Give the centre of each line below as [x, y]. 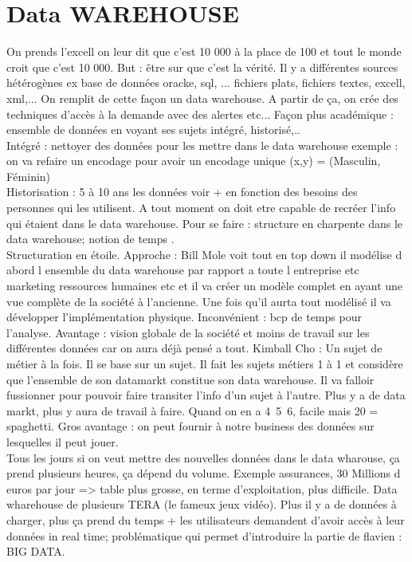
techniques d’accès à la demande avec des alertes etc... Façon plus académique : [200, 114]
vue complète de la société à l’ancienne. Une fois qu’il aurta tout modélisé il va [199, 301]
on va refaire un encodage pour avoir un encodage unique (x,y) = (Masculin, [194, 161]
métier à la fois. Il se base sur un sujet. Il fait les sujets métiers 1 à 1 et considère [205, 364]
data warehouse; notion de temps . [90, 239]
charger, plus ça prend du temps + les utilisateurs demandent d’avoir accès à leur [206, 519]
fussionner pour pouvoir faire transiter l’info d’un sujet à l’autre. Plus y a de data [206, 395]
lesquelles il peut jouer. [63, 441]
